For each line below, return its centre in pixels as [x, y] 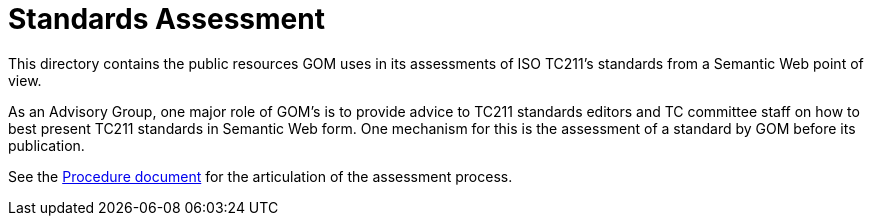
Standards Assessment [166, 19]
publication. [46, 145]
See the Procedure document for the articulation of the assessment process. [260, 176]
